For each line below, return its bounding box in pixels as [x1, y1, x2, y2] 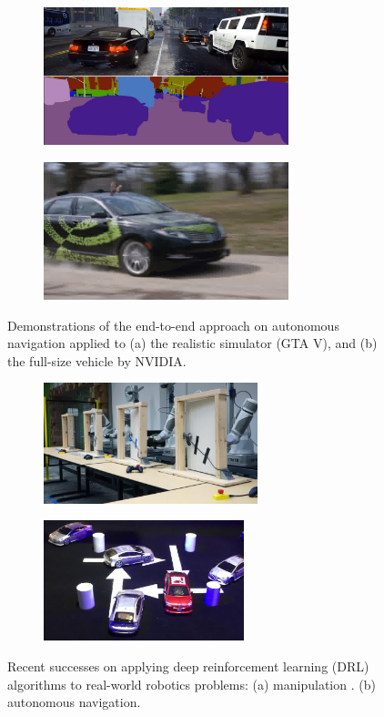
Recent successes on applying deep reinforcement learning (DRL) [7, 657, 369, 676]
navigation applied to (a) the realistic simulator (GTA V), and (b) [7, 333, 378, 353]
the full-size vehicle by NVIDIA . [7, 351, 187, 370]
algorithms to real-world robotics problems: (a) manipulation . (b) [7, 674, 376, 693]
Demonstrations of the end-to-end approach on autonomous [7, 315, 339, 334]
